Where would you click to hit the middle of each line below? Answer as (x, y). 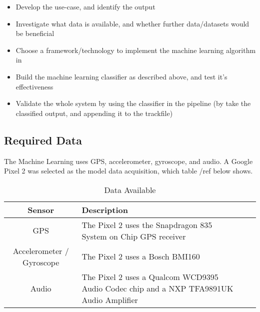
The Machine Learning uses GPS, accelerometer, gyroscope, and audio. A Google (128, 161)
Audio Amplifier (110, 299)
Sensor (41, 209)
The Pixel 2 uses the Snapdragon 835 (147, 224)
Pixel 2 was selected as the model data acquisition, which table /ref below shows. (128, 171)
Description (105, 209)
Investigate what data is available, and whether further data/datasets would (132, 23)
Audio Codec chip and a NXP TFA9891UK (157, 288)
